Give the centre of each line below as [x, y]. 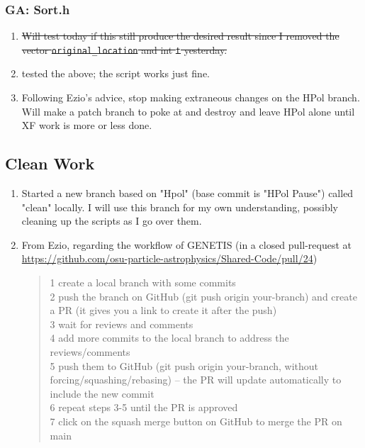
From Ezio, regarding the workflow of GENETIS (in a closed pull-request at [186, 244]
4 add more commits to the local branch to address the [169, 338]
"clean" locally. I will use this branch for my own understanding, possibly [180, 207]
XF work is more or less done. [87, 125]
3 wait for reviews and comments [122, 324]
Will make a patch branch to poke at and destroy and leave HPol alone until [188, 111]
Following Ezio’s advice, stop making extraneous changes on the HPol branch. [191, 97]
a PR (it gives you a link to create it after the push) [163, 310]
